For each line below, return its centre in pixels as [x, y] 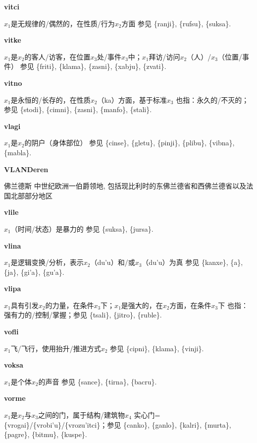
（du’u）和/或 [113, 262]
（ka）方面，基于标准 [132, 99]
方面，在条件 [190, 305]
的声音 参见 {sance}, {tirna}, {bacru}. [98, 381]
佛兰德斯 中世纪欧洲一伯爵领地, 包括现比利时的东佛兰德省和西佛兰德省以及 [125, 186]
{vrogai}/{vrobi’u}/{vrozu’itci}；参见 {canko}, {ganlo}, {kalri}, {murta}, [118, 424]
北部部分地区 [31, 195]
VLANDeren [26, 169]
